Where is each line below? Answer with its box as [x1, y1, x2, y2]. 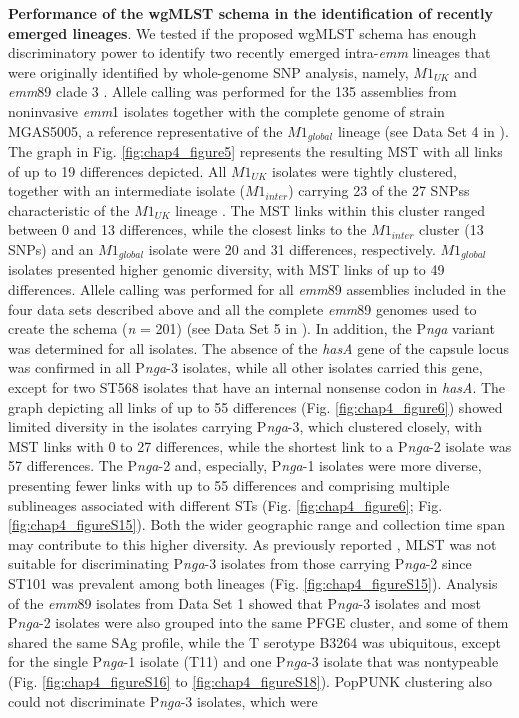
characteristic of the [8, 199, 130, 220]
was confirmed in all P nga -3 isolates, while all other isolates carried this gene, [8, 357, 483, 378]
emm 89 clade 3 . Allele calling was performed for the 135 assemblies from [8, 81, 457, 102]
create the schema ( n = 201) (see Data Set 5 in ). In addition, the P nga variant [8, 318, 495, 339]
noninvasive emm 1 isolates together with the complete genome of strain [8, 100, 445, 121]
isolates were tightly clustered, [272, 160, 458, 181]
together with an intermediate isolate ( [8, 180, 245, 201]
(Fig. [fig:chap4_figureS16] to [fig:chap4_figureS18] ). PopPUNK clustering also [8, 670, 492, 691]
